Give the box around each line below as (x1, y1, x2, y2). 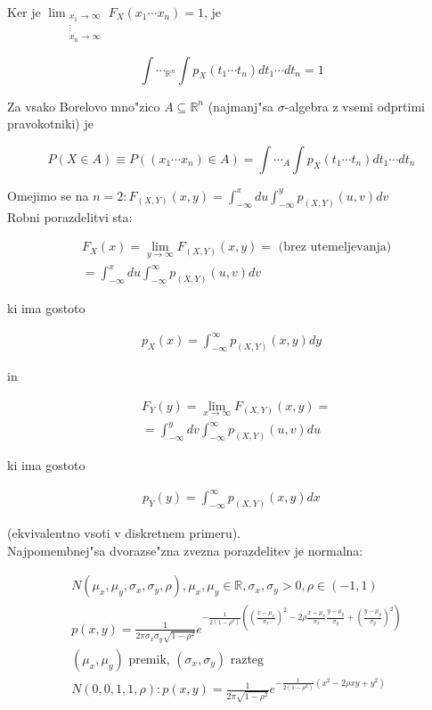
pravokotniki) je (7, 114, 94, 133)
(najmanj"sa (208, 96, 274, 115)
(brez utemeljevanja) (278, 241, 392, 254)
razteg (230, 653, 265, 666)
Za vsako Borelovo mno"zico (7, 96, 160, 115)
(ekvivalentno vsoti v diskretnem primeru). (7, 524, 241, 542)
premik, (128, 653, 170, 666)
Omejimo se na (7, 186, 89, 204)
